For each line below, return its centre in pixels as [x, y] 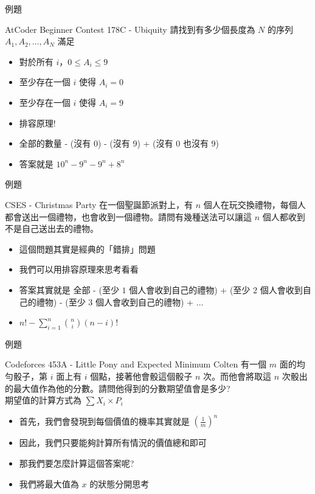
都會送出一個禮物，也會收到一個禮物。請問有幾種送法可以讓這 [128, 216]
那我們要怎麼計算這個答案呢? [77, 463]
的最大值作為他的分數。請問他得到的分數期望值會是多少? [118, 388]
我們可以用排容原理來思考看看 [79, 269]
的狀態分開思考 [119, 483]
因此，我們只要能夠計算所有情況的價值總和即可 [113, 443]
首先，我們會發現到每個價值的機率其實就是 [104, 421]
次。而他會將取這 [237, 376]
